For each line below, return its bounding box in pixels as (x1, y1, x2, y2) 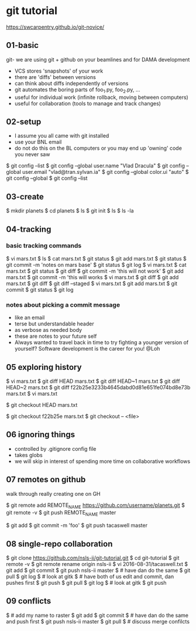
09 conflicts (6, 596, 51, 606)
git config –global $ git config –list (6, 174, 88, 182)
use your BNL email (14, 139, 62, 146)
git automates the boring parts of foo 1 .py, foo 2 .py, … (14, 86, 140, 94)
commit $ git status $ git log (6, 286, 74, 293)
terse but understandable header (14, 320, 95, 327)
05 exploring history (6, 362, 82, 372)
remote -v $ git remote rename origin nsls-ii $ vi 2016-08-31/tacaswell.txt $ (6, 561, 188, 567)
